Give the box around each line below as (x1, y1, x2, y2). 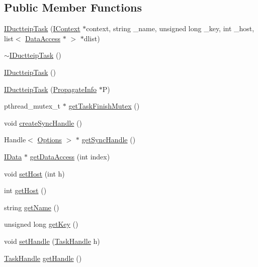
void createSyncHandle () (4, 117, 82, 128)
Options (37, 134, 62, 145)
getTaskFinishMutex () (68, 101, 140, 111)
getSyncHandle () (81, 134, 136, 145)
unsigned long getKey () (4, 219, 78, 229)
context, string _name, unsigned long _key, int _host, (86, 23, 254, 34)
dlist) (83, 33, 100, 43)
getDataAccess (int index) (30, 151, 110, 161)
